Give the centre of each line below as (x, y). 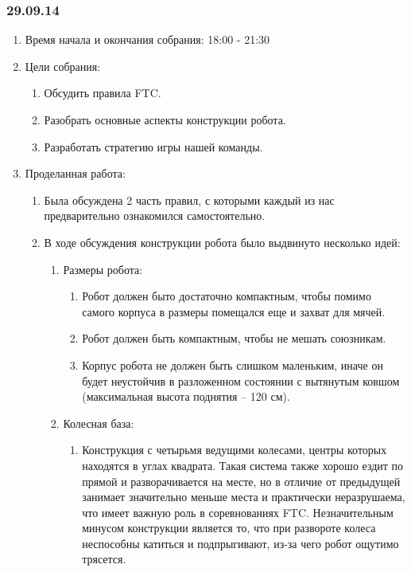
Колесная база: (99, 423)
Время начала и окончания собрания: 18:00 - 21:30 (147, 39)
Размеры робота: (103, 269)
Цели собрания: (63, 66)
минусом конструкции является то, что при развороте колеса (229, 528)
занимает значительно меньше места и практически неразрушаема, (244, 497)
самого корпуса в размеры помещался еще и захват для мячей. (234, 311)
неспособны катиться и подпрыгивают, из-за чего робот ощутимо (240, 543)
